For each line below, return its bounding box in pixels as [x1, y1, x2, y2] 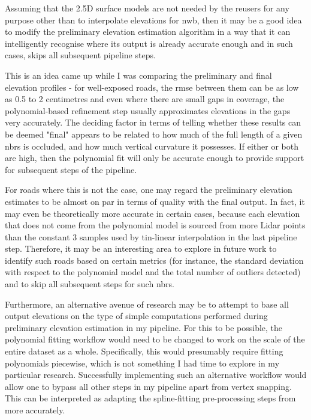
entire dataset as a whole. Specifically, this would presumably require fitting [5, 345, 283, 358]
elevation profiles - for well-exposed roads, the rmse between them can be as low [5, 81, 299, 93]
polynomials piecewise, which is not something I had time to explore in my [5, 356, 280, 369]
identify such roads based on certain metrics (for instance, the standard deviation [5, 254, 304, 266]
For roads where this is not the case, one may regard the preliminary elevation [5, 183, 292, 196]
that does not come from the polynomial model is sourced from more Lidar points [5, 219, 306, 231]
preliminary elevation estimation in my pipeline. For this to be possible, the [5, 321, 283, 333]
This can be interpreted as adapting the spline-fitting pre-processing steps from [5, 392, 296, 404]
